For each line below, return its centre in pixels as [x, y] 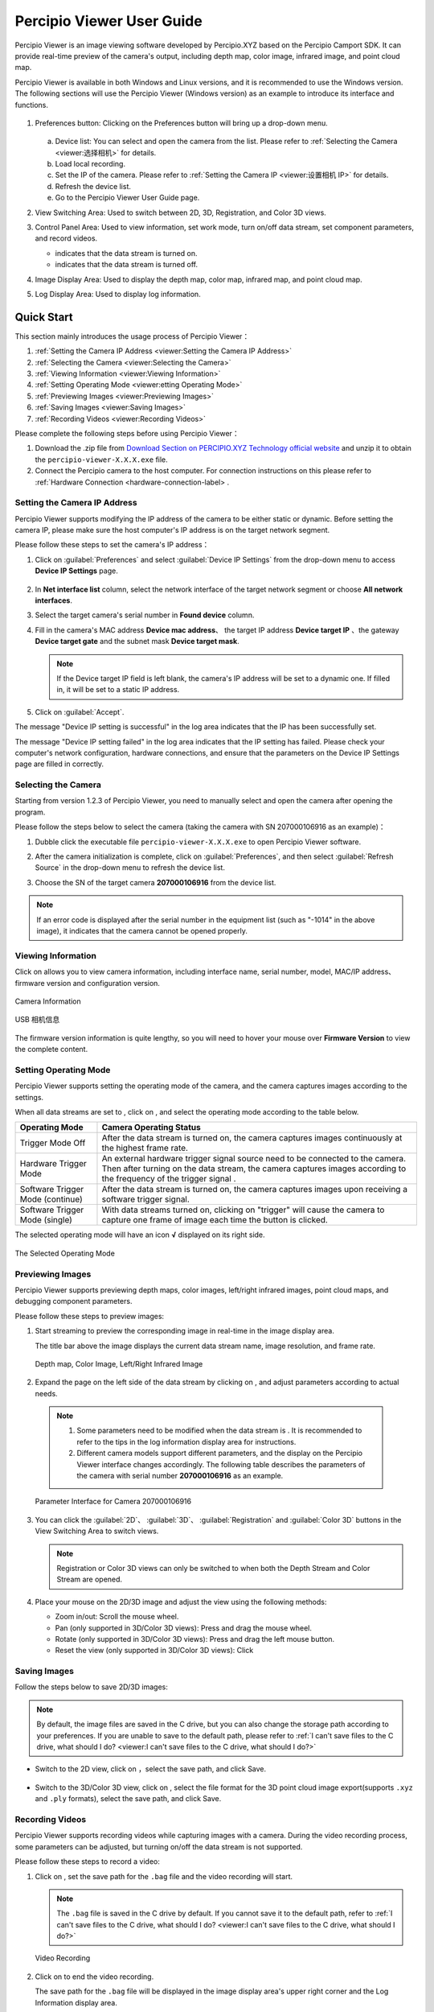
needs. [46, 1393]
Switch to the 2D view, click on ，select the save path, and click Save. [151, 1769]
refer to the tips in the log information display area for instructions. [186, 1441]
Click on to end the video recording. [94, 1977]
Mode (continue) [51, 1199]
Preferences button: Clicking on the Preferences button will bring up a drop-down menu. [182, 123]
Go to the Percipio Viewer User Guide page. [127, 198]
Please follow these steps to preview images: [90, 1316]
